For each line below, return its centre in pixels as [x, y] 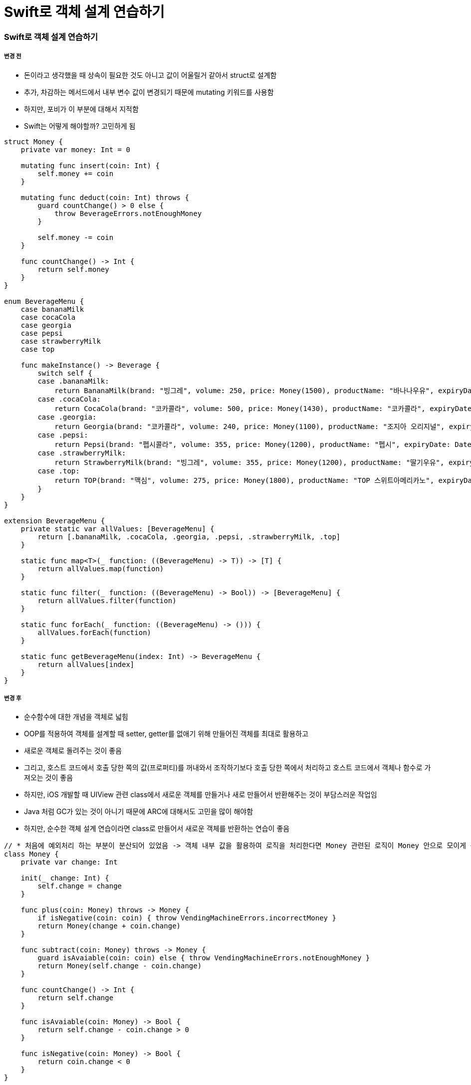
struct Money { [34, 141]
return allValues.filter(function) [107, 600]
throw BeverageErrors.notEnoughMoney [128, 213]
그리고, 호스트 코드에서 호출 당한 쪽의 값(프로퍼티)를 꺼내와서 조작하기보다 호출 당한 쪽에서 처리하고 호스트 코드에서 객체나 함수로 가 [228, 768]
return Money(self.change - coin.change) [120, 966]
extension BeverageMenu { [55, 521]
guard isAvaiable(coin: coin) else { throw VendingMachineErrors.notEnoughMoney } [204, 958]
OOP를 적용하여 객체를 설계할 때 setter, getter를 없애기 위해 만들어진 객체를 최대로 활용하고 [166, 734]
